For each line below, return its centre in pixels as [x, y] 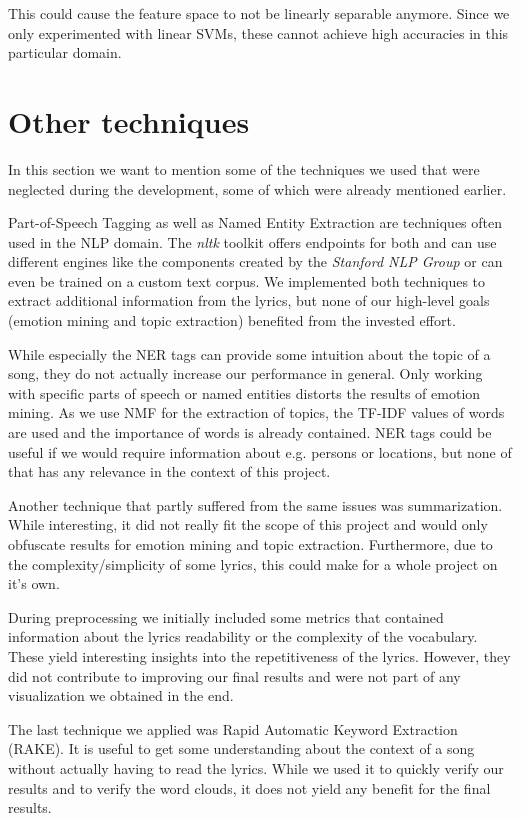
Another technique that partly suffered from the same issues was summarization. [255, 504]
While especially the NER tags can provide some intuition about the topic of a [249, 353]
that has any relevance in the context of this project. [169, 471]
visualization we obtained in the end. [121, 695]
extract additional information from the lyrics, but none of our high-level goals [249, 300]
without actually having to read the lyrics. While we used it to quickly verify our [256, 767]
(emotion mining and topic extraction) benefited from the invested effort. [232, 320]
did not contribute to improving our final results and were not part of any [234, 675]
